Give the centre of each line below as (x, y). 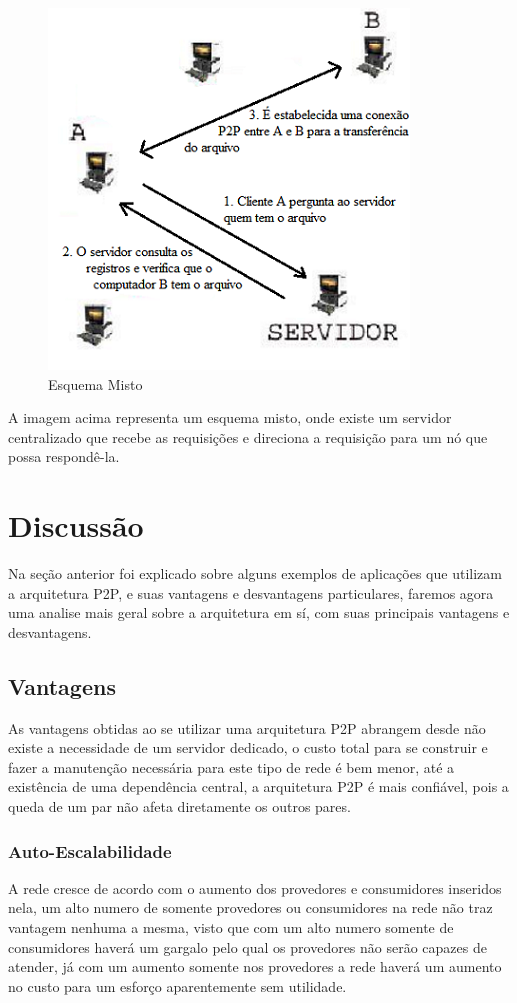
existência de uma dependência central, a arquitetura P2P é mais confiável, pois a (258, 786)
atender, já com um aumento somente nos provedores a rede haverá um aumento (255, 966)
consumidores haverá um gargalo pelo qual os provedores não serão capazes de (247, 946)
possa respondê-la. (64, 456)
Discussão (76, 525)
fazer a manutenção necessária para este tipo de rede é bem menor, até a (231, 766)
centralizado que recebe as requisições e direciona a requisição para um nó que (248, 436)
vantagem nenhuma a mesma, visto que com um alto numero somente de (231, 927)
